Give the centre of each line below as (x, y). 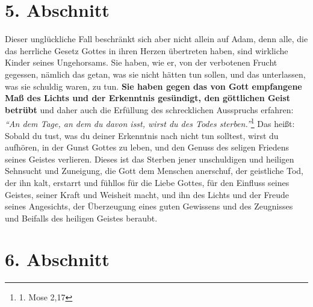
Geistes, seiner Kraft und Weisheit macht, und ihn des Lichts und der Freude (147, 194)
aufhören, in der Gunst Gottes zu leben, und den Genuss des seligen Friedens (147, 147)
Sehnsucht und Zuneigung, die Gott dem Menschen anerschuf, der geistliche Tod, (154, 171)
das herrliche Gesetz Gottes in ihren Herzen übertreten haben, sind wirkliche (147, 50)
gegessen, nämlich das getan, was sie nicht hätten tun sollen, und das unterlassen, (155, 74)
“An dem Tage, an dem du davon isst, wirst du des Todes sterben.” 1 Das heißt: (150, 122)
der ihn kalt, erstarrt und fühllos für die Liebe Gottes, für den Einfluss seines (147, 182)
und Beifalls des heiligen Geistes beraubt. (81, 218)
